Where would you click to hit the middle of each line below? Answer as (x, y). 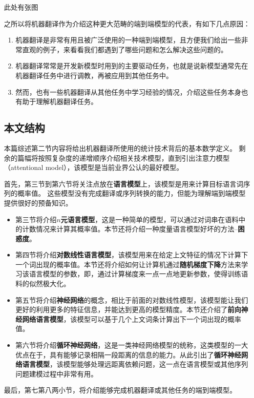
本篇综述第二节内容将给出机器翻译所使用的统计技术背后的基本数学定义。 (120, 148)
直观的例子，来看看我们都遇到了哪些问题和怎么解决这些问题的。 (125, 49)
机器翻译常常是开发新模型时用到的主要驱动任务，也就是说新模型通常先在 (132, 66)
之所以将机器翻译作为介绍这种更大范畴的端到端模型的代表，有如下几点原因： (127, 23)
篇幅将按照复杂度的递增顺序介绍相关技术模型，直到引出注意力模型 (123, 157)
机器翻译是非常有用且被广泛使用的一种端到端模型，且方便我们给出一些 (128, 40)
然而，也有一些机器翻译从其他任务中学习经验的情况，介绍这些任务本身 (128, 92)
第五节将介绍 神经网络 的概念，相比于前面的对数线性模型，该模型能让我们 (132, 300)
